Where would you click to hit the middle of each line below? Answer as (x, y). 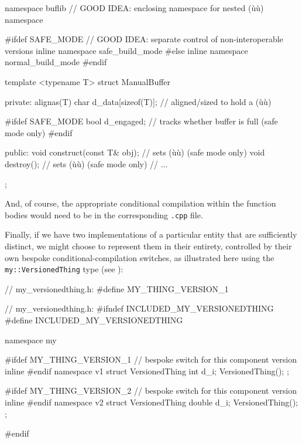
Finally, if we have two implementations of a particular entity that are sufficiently (151, 234)
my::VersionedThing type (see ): (64, 269)
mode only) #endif (39, 132)
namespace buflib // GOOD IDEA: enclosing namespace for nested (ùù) (134, 8)
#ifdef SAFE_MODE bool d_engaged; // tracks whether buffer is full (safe (141, 121)
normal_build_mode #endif (56, 62)
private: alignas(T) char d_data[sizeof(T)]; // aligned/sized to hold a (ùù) (138, 101)
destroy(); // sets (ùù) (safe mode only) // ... (86, 163)
